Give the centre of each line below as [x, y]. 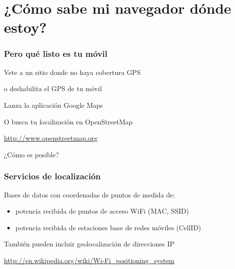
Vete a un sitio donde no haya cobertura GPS [72, 72]
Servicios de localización [53, 176]
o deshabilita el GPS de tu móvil [53, 88]
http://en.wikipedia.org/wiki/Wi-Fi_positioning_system [89, 260]
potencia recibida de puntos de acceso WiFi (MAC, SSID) [102, 211]
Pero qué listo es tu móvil [56, 54]
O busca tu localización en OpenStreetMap [68, 121]
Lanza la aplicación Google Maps [53, 105]
